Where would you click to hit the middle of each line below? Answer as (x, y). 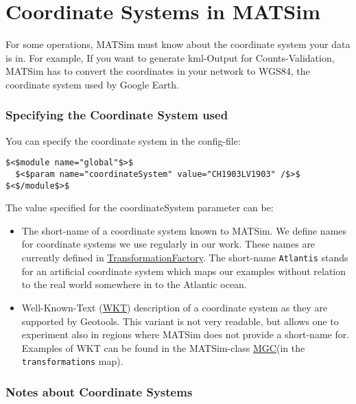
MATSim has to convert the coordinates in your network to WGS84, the (158, 71)
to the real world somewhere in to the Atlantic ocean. (134, 284)
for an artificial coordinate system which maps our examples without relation (184, 271)
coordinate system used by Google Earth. (92, 84)
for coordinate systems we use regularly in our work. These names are (168, 244)
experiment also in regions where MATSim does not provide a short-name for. (186, 334)
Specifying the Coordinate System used (117, 115)
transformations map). (72, 361)
